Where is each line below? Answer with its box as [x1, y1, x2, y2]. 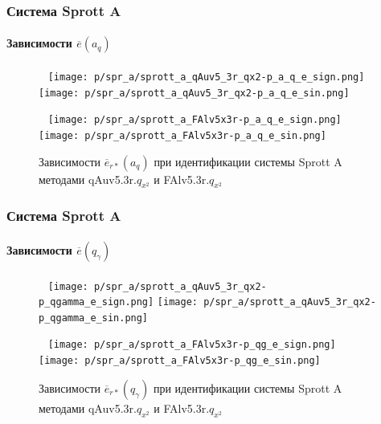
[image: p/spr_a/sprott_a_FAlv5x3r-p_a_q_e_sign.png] [47, 114, 342, 126]
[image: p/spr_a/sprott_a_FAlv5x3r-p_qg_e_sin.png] [39, 355, 321, 367]
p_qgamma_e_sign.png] [39, 296, 154, 308]
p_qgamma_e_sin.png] [39, 312, 149, 324]
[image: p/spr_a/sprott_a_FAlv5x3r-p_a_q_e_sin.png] [39, 130, 326, 142]
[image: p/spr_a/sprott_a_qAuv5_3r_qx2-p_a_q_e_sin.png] [39, 87, 350, 99]
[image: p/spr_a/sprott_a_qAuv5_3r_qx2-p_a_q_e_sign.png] [47, 71, 365, 84]
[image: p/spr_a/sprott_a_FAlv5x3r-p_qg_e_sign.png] [47, 339, 336, 351]
